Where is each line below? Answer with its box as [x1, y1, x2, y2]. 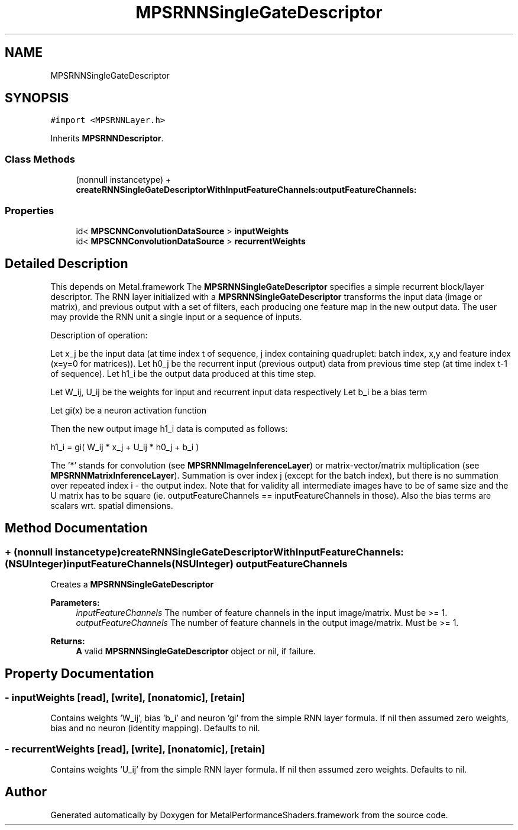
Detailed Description [5, 256, 128, 272]
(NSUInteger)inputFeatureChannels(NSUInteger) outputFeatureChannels [5, 557, 348, 570]
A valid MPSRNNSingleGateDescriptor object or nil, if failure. [76, 646, 316, 656]
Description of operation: [50, 330, 148, 340]
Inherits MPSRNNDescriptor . [50, 133, 164, 144]
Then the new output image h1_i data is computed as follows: [50, 423, 288, 434]
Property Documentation [5, 666, 154, 682]
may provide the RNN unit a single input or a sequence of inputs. [50, 311, 302, 322]
